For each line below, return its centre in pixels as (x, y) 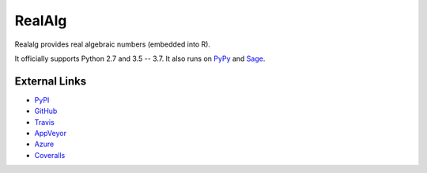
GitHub (46, 111)
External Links (51, 81)
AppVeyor (51, 134)
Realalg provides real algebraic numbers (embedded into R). (113, 44)
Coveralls (50, 155)
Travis (44, 122)
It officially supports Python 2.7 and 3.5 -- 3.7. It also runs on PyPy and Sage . (140, 58)
